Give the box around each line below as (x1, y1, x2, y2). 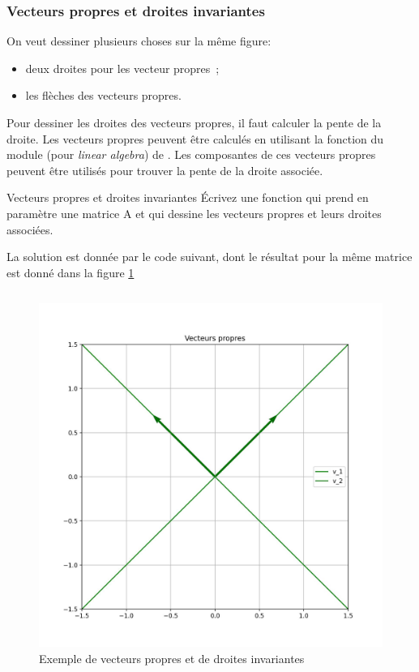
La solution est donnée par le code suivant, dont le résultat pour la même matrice (6, 248, 413, 265)
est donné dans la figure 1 (6, 263, 135, 280)
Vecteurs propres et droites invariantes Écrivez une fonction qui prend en (6, 189, 369, 206)
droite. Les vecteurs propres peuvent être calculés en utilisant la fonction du (6, 130, 384, 147)
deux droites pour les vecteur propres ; (25, 59, 220, 76)
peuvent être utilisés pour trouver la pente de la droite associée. (6, 161, 323, 178)
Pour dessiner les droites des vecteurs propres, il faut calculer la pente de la (6, 114, 382, 131)
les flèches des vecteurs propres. (25, 87, 182, 104)
